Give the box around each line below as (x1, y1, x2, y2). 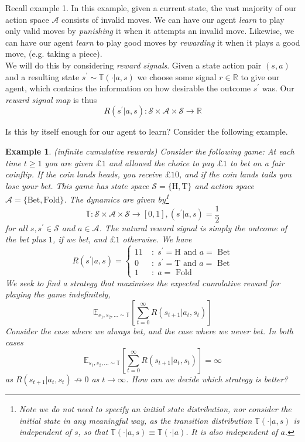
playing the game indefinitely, (5, 288, 111, 300)
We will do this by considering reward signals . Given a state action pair (5, 59, 262, 71)
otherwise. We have (122, 233, 192, 245)
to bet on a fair (230, 156, 285, 169)
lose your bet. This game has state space (5, 179, 149, 191)
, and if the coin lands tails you (179, 168, 292, 180)
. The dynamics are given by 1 (64, 191, 169, 205)
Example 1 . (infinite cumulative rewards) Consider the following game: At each (5, 145, 294, 157)
